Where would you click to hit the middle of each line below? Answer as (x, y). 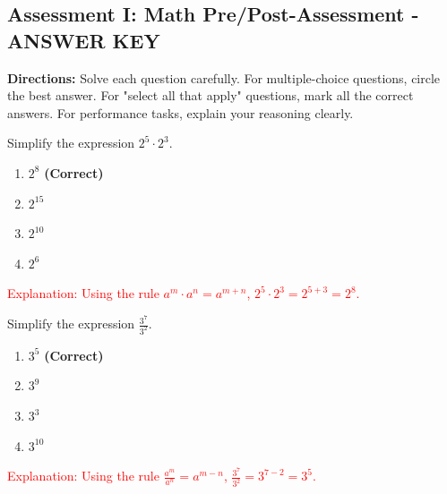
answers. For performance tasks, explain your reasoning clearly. (181, 112)
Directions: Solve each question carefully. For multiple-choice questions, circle (224, 77)
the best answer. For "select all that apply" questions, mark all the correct (211, 95)
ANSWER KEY (84, 40)
